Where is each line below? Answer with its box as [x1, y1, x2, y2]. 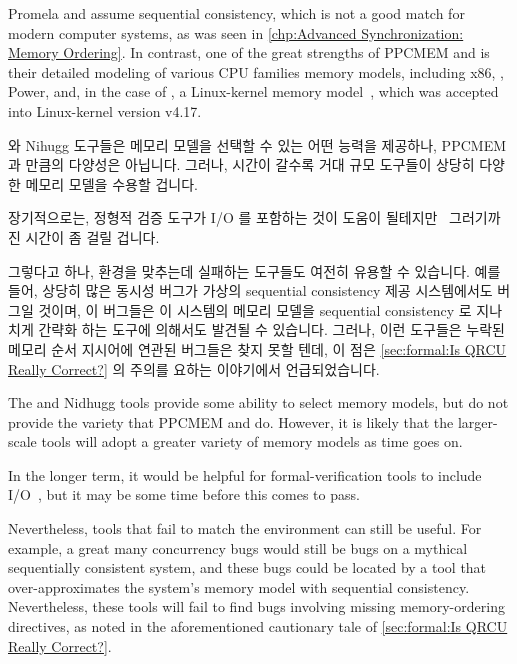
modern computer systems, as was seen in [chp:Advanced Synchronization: [8, 22, 464, 43]
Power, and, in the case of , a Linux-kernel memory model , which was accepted [8, 81, 499, 102]
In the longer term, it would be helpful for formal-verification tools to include [8, 464, 482, 485]
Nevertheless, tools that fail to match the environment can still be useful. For [8, 518, 482, 539]
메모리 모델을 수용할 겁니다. [25, 173, 198, 194]
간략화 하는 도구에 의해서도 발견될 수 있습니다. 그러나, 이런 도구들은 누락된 [38, 319, 505, 340]
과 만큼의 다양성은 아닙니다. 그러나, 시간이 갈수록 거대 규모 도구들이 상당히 [8, 154, 475, 175]
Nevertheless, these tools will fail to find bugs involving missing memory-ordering [8, 596, 505, 617]
